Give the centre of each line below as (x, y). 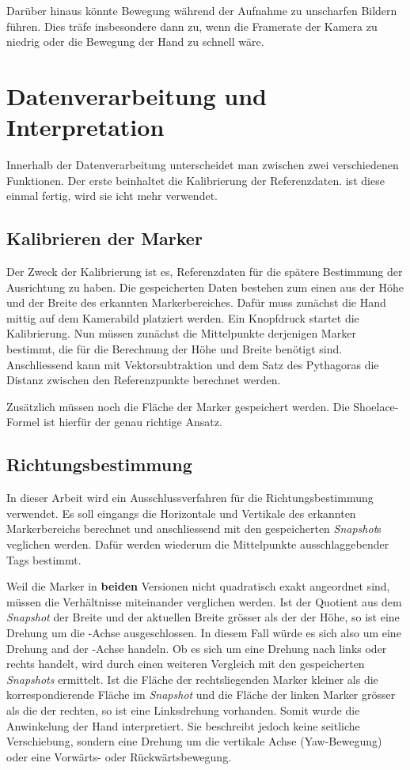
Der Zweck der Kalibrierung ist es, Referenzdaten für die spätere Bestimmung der (205, 272)
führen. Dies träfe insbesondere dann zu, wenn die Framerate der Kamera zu (192, 26)
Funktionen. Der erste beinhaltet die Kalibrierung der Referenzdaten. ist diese (196, 180)
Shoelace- (376, 406)
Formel (23, 422)
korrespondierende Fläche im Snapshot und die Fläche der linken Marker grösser (201, 695)
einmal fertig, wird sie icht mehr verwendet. (112, 196)
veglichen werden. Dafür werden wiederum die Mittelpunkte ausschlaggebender (198, 544)
